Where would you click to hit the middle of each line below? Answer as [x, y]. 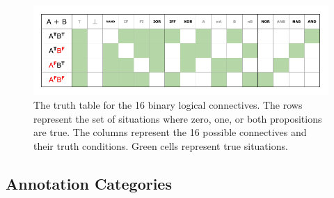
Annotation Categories [89, 183]
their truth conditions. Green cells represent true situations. [161, 145]
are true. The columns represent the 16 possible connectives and [170, 132]
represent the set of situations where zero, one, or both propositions [178, 118]
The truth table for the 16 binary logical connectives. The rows [168, 105]
